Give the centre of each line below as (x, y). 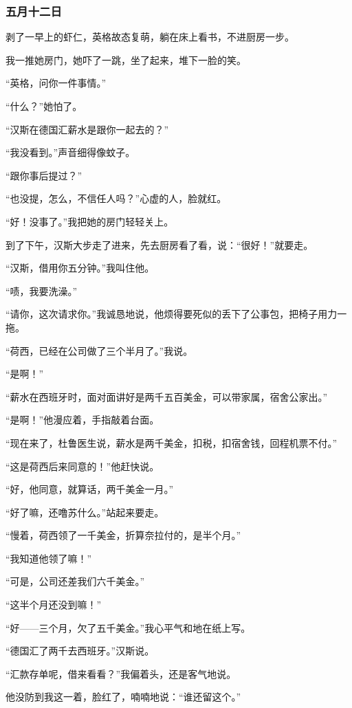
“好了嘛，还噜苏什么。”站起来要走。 (85, 512)
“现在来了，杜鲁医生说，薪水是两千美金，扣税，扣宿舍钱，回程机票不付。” (172, 442)
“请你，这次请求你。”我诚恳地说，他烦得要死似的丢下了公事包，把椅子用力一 (176, 314)
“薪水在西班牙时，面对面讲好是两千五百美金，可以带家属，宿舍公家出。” (167, 396)
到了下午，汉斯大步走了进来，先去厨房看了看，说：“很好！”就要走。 (159, 244)
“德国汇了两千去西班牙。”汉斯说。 (80, 651)
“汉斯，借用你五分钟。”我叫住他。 (80, 268)
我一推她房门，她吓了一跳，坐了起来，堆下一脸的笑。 (126, 59)
